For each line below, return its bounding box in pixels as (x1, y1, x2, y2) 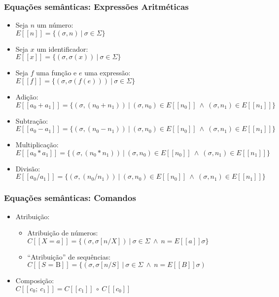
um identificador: (36, 43, 88, 54)
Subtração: (15, 115, 48, 126)
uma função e (36, 67, 77, 78)
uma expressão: (84, 67, 131, 78)
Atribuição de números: (27, 228, 98, 238)
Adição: (15, 92, 38, 101)
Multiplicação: (15, 139, 59, 150)
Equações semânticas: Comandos (4, 192, 136, 204)
